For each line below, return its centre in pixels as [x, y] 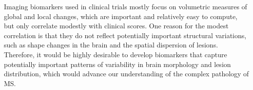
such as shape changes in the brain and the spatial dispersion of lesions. [111, 45]
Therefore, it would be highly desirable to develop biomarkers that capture [116, 54]
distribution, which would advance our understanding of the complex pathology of [126, 74]
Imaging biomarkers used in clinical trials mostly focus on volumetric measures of [126, 6]
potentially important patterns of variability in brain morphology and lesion [117, 64]
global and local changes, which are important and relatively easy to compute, [121, 16]
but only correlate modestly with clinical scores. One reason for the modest [116, 26]
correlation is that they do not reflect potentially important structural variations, [125, 35]
